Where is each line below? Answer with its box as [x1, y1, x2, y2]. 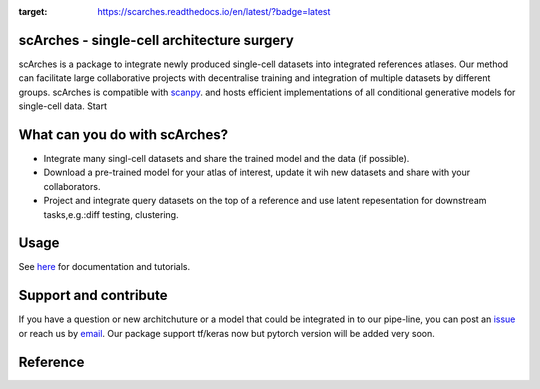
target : [18, 6, 48, 17]
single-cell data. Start [18, 100, 107, 112]
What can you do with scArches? [18, 126, 229, 143]
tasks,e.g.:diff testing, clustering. [43, 208, 179, 220]
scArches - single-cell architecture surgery [18, 31, 294, 49]
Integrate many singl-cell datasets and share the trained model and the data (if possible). [43, 152, 410, 164]
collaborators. [43, 180, 101, 192]
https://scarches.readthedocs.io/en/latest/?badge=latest [97, 6, 331, 17]
